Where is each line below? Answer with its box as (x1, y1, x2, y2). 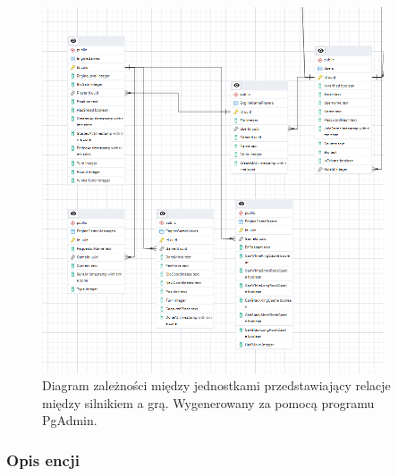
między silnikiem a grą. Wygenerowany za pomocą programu (42, 393, 375, 412)
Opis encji (6, 449, 80, 471)
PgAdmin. (42, 411, 97, 430)
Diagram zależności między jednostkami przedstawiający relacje (42, 376, 391, 395)
